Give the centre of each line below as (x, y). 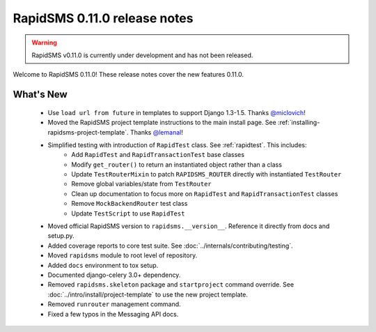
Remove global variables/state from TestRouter (141, 184)
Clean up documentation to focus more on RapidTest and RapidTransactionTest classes (205, 194)
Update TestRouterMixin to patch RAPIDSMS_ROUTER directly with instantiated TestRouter (206, 174)
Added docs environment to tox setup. (103, 265)
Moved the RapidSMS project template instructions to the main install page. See (162, 123)
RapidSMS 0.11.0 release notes (103, 18)
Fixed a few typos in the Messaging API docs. (113, 314)
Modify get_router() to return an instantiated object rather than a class (177, 165)
